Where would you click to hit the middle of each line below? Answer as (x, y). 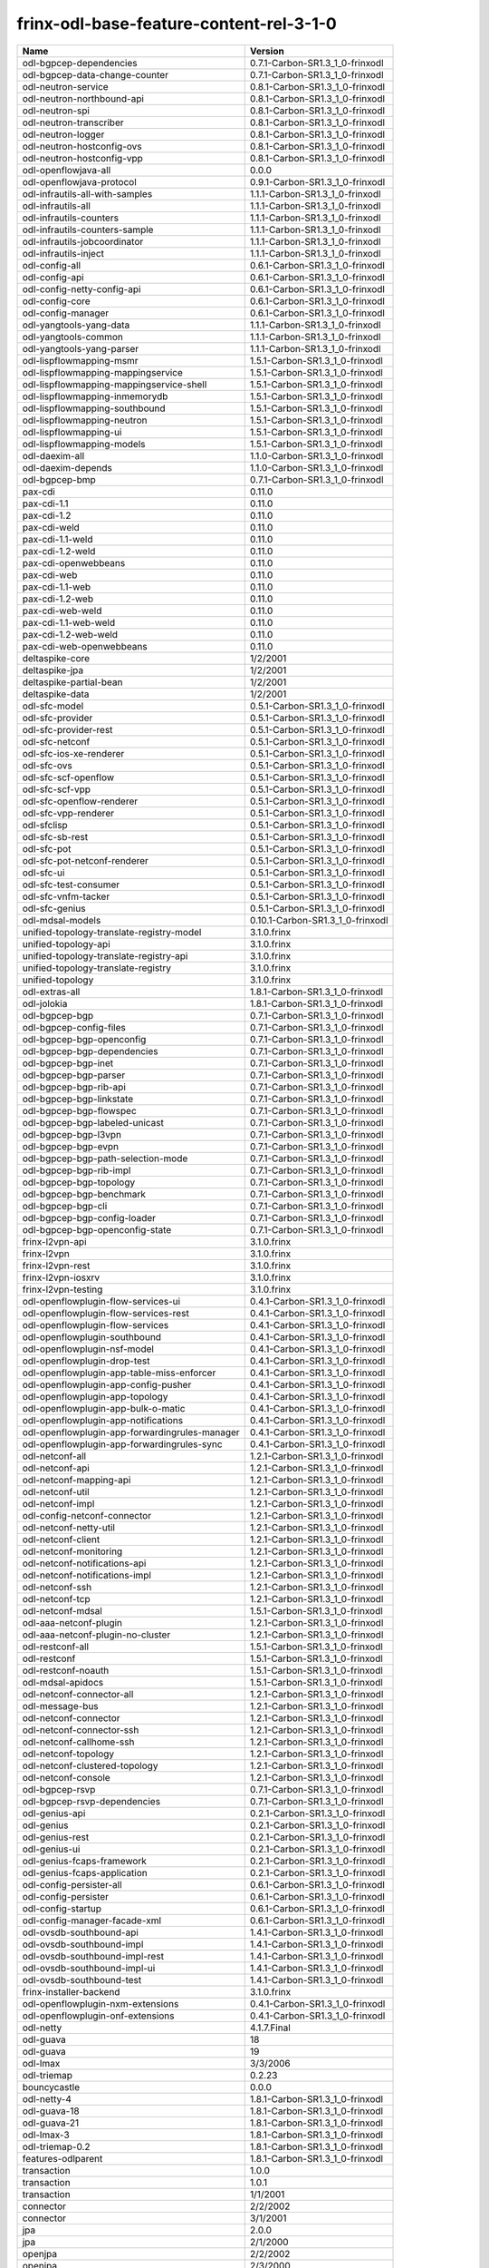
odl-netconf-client (61, 1540)
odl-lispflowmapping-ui (72, 432)
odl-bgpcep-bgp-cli (65, 1206)
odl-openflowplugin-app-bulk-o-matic (104, 1408)
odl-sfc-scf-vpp (56, 789)
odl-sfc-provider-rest (67, 729)
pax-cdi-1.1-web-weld (69, 622)
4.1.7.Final (270, 2028)
